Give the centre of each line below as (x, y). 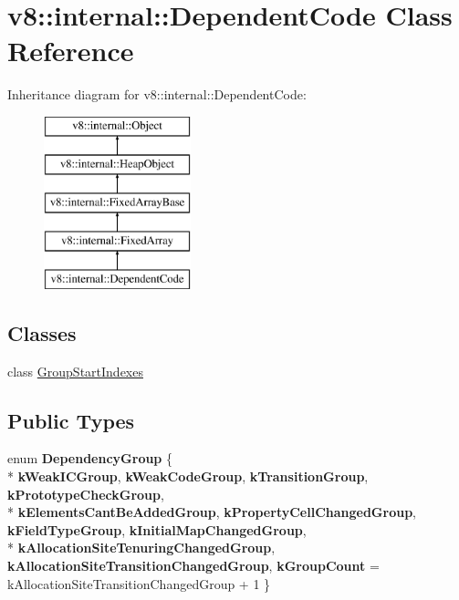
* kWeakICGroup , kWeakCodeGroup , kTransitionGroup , (188, 476)
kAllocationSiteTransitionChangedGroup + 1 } (139, 583)
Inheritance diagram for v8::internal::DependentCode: (157, 94)
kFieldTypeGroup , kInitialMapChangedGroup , (157, 529)
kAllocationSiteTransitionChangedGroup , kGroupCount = (193, 566)
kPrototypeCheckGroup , (86, 494)
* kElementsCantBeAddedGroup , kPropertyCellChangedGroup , (212, 512)
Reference (71, 51)
